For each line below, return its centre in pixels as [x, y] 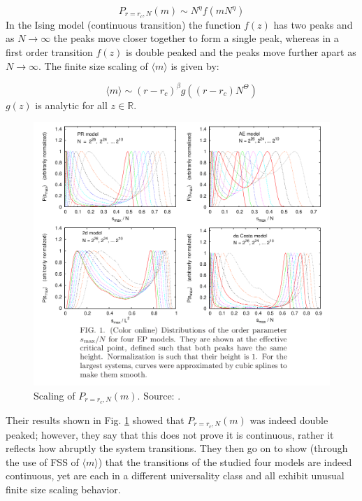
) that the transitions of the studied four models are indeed [225, 461]
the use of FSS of [42, 461]
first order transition [49, 52]
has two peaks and [313, 24]
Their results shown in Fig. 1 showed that [95, 419]
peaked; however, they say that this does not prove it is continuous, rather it [170, 434]
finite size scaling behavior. [63, 489]
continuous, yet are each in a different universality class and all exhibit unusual [175, 475]
